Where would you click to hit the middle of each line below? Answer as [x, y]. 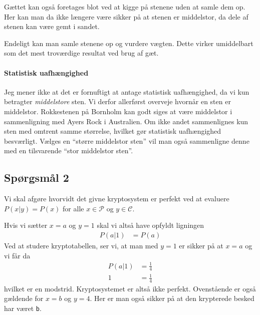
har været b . [23, 308]
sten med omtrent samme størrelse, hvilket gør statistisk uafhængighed [113, 131]
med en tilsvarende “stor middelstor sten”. [69, 150]
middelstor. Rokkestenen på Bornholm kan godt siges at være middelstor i [118, 111]
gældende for [24, 298]
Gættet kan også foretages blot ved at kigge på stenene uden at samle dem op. [125, 7]
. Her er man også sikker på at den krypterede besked [172, 298]
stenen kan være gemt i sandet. [52, 26]
